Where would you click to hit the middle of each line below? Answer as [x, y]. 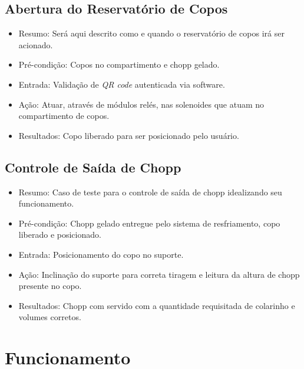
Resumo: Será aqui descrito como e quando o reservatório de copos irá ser [151, 33]
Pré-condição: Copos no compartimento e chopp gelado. [119, 64]
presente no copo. [50, 286]
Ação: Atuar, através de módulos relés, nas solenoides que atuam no [141, 104]
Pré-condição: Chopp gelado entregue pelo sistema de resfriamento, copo [149, 223]
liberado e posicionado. [60, 235]
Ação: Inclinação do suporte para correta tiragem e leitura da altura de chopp [159, 274]
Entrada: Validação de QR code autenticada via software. [122, 84]
